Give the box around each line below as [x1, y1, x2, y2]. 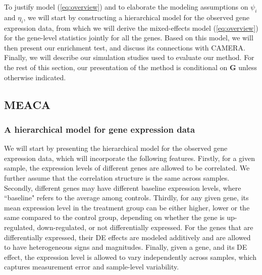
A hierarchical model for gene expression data [4, 123, 195, 135]
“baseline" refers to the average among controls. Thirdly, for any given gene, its [4, 192, 249, 203]
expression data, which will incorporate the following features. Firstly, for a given [4, 152, 255, 163]
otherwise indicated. [4, 72, 66, 82]
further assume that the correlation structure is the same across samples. [4, 172, 230, 183]
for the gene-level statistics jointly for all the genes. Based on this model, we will [4, 32, 253, 43]
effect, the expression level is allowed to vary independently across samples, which [4, 251, 256, 262]
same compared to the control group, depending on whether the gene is [4, 212, 225, 223]
